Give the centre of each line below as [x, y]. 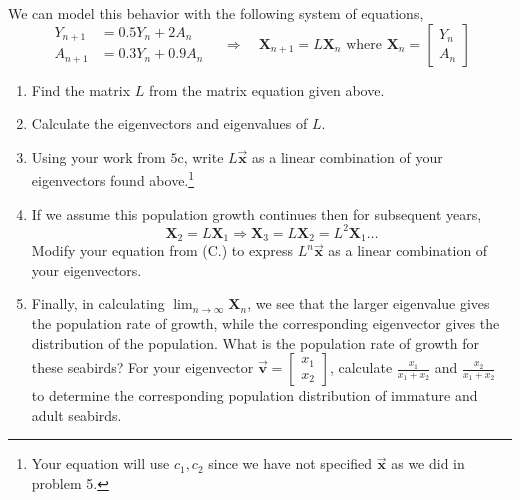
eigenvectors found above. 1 [113, 179]
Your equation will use [100, 463]
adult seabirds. [76, 414]
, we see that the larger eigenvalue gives [368, 303]
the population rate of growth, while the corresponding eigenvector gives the [265, 322]
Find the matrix [81, 89]
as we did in [428, 463]
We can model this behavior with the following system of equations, [216, 13]
